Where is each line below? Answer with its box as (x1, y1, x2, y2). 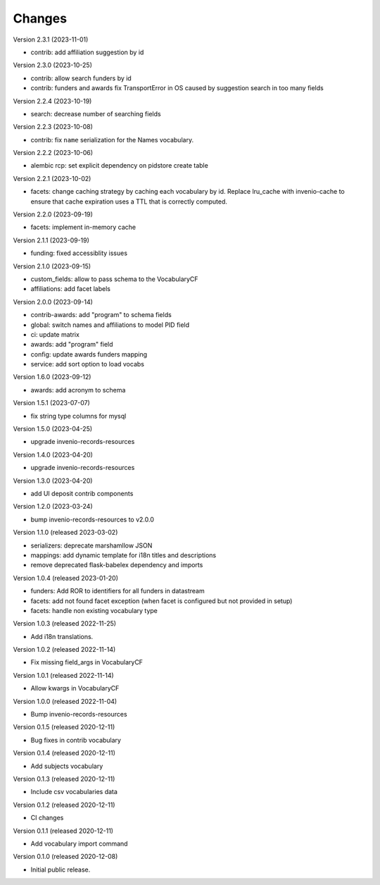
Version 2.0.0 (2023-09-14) (13, 297, 93, 306)
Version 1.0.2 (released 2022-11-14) (13, 645, 116, 654)
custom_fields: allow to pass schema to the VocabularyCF (30, 275, 198, 283)
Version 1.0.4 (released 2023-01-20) (13, 574, 119, 582)
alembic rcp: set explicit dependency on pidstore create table (30, 161, 209, 170)
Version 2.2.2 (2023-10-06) (13, 149, 94, 157)
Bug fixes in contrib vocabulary (30, 736, 121, 744)
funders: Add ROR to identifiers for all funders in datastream (30, 587, 205, 595)
